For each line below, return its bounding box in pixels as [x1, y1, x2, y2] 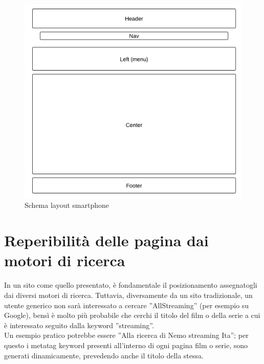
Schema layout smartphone [25, 200, 109, 210]
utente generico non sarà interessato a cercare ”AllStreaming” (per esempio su [4, 299, 249, 310]
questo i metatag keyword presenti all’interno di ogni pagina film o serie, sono [4, 339, 248, 350]
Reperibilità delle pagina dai [4, 230, 209, 251]
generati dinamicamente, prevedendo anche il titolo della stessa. [4, 350, 204, 360]
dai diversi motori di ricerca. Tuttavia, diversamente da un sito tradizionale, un [4, 289, 253, 300]
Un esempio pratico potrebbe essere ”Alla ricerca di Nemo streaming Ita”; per [4, 330, 249, 340]
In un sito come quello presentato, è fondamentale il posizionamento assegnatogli [4, 280, 257, 290]
